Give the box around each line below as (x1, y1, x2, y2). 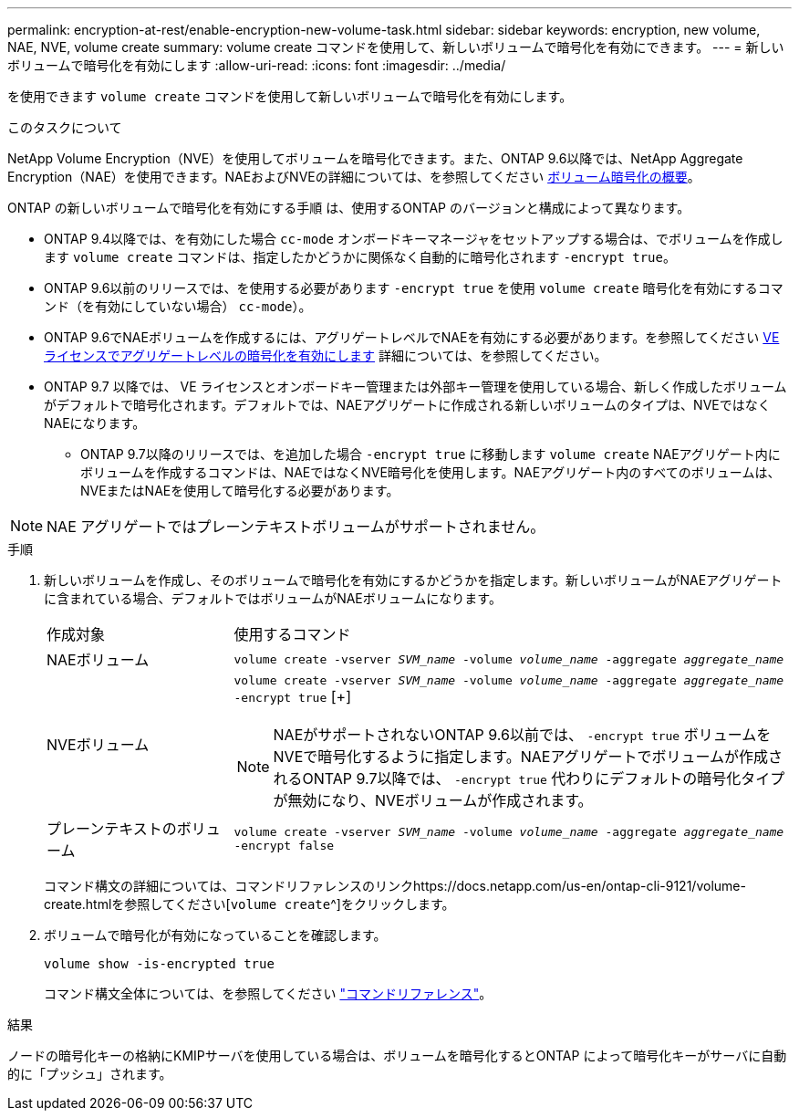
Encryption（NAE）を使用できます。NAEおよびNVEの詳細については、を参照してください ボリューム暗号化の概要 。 (7, 169, 700, 184)
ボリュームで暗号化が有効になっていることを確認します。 (44, 927, 387, 943)
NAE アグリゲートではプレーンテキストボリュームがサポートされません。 (47, 517, 545, 536)
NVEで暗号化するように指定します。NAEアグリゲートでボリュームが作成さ (273, 747, 783, 766)
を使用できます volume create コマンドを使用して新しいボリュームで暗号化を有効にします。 (7, 89, 573, 104)
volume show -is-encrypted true (44, 956, 275, 971)
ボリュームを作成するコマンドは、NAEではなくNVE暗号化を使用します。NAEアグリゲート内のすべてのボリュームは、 (80, 465, 781, 480)
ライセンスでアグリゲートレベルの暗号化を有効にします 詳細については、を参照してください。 (44, 348, 607, 363)
